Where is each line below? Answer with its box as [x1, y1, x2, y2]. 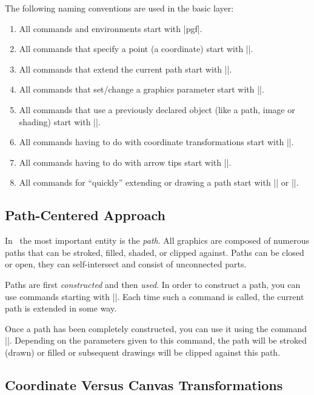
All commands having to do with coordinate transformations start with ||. [19, 135, 294, 148]
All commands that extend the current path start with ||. [19, 62, 232, 75]
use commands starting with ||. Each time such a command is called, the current [5, 290, 304, 302]
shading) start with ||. [19, 115, 101, 128]
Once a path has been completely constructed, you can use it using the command [5, 322, 307, 335]
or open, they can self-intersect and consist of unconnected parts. [5, 258, 247, 270]
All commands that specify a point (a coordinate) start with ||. [19, 42, 253, 55]
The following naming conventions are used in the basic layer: [5, 2, 234, 14]
